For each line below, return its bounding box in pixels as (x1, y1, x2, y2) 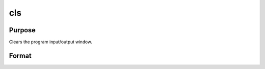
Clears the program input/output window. (9, 39, 93, 45)
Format (9, 51, 32, 60)
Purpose (9, 26, 36, 34)
